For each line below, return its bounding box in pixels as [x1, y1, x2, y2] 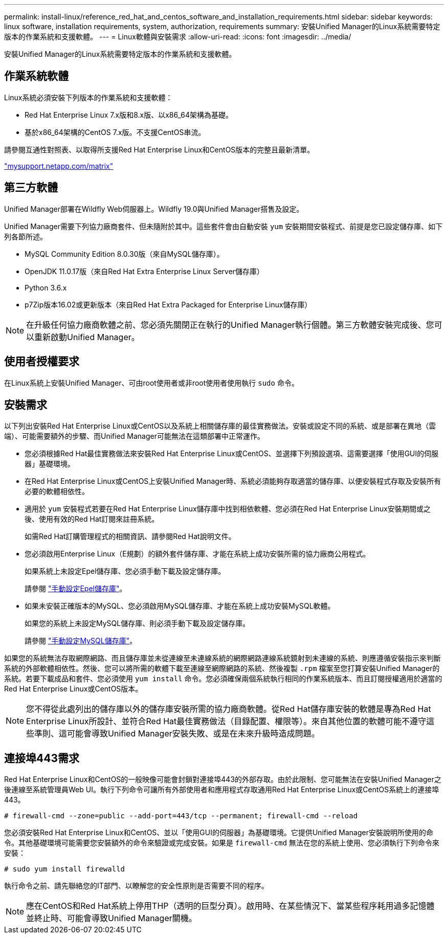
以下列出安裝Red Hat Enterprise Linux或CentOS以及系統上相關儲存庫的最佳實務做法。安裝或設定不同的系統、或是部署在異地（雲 [4, 421, 436, 431]
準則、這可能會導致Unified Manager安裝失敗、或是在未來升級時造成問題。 [34, 728, 320, 739]
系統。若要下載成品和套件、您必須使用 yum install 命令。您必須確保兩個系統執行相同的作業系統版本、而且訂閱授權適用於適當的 [4, 674, 442, 683]
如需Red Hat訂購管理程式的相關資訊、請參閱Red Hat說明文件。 [25, 532, 236, 541]
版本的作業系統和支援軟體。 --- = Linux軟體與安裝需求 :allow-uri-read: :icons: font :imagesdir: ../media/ [4, 32, 351, 41]
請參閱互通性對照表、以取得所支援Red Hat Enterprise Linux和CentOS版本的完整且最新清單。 [4, 145, 315, 154]
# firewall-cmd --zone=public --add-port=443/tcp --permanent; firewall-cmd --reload [4, 812, 358, 820]
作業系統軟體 [4, 70, 69, 83]
